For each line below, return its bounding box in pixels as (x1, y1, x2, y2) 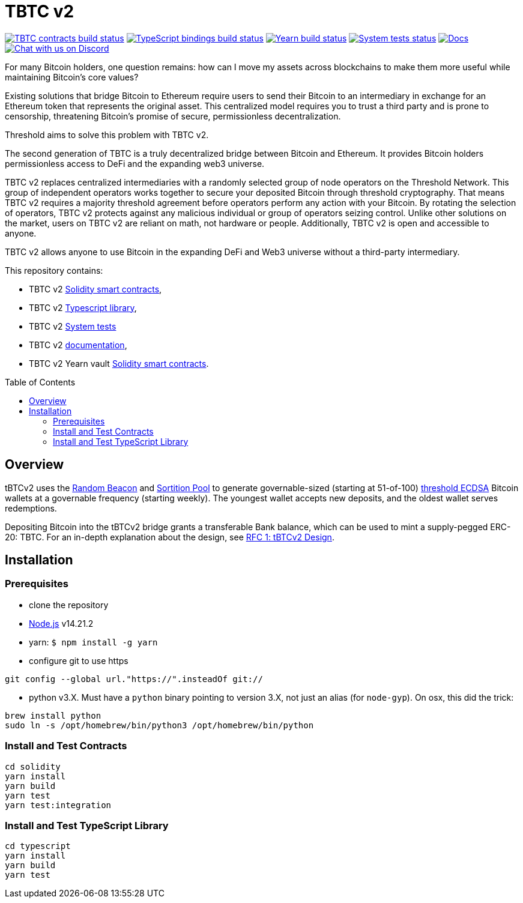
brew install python (5, 710, 101, 720)
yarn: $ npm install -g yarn (29, 636, 158, 647)
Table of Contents (5, 376, 76, 387)
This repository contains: (5, 265, 103, 276)
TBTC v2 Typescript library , (29, 302, 137, 313)
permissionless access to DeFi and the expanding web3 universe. (5, 158, 265, 169)
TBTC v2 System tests (29, 321, 116, 331)
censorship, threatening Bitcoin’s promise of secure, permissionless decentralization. (5, 110, 341, 121)
